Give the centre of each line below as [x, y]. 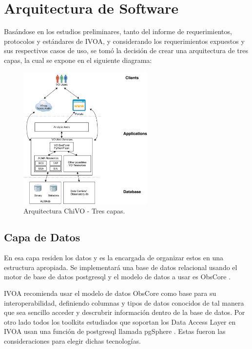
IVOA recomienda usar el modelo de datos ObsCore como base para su [110, 293]
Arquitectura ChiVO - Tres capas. [74, 211]
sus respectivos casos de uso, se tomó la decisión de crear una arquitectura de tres [126, 50]
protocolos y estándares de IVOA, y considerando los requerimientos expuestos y [124, 41]
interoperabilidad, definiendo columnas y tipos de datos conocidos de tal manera [124, 302]
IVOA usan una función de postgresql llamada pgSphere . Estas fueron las [115, 331]
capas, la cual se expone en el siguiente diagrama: [78, 60]
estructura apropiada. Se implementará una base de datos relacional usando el [121, 267]
